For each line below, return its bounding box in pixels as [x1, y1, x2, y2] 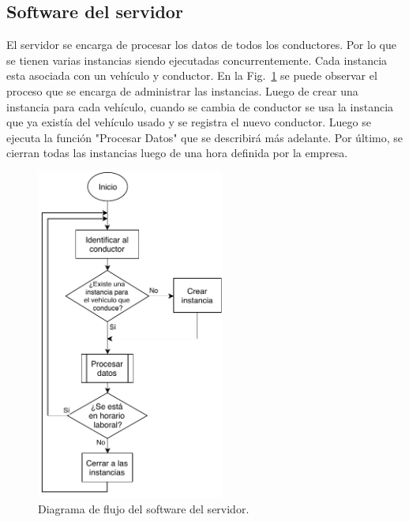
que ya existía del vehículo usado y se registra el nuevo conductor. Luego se [6, 114, 371, 130]
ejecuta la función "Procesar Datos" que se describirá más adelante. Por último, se [6, 129, 403, 145]
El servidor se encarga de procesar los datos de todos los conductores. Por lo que [6, 36, 396, 53]
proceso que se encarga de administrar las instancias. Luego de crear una [6, 82, 358, 99]
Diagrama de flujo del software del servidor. [38, 501, 250, 517]
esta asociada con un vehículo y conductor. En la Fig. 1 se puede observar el [6, 67, 377, 84]
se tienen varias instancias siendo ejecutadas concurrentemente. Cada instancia [6, 51, 388, 68]
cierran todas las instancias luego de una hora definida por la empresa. [6, 145, 348, 161]
